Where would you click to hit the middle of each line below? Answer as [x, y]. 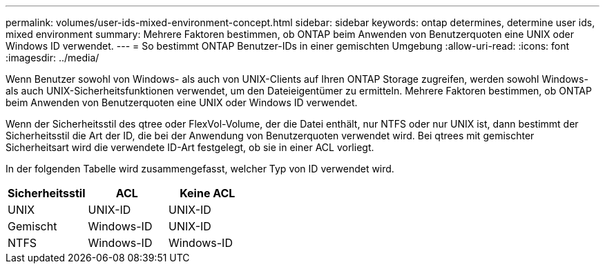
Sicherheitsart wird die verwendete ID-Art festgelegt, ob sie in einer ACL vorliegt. [190, 147]
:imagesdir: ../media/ [52, 58]
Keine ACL [208, 193]
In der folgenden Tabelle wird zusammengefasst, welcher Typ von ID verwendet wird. [200, 169]
